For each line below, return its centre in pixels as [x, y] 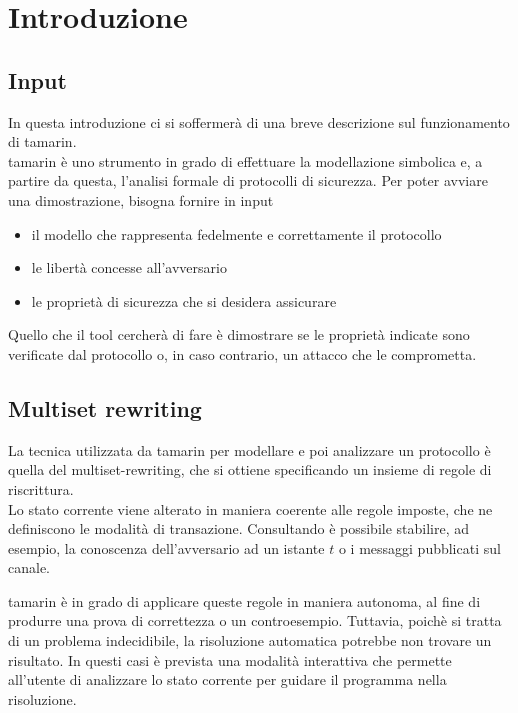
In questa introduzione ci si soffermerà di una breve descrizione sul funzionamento [259, 121]
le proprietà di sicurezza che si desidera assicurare [184, 300]
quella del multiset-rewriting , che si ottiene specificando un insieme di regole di [250, 469]
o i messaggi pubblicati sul [419, 547]
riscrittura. [41, 488]
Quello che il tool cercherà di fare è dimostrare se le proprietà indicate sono [239, 334]
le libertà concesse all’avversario [129, 267]
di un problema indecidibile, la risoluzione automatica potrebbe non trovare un [250, 640]
